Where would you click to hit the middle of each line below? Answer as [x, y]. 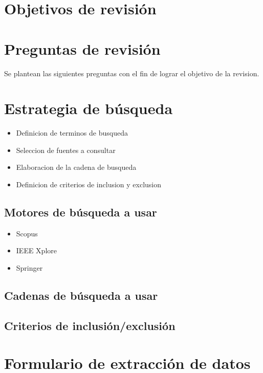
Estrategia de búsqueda [89, 108]
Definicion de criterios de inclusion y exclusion [89, 184]
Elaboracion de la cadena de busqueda [76, 167]
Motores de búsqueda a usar [81, 212]
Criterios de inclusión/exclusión [90, 325]
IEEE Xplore [36, 250]
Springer [29, 267]
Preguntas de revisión [82, 48]
